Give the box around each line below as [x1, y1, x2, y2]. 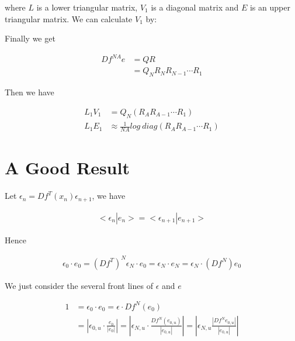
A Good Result [5, 156, 130, 180]
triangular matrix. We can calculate [5, 12, 133, 25]
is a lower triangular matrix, [36, 1, 138, 13]
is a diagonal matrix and [151, 1, 239, 13]
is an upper [249, 1, 290, 13]
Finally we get [5, 32, 55, 44]
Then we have [5, 86, 54, 98]
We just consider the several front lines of [5, 279, 153, 291]
